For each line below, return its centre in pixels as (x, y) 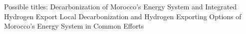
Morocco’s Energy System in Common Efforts (74, 26)
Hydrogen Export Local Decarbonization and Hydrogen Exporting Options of (123, 16)
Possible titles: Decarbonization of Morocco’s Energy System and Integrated (121, 6)
